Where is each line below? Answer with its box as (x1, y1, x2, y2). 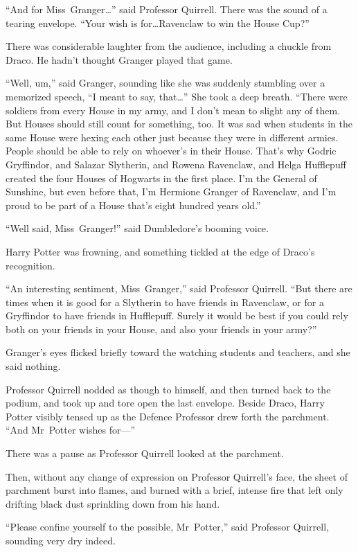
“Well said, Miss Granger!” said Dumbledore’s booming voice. (6, 221, 269, 235)
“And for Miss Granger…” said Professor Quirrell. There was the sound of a (6, 2, 328, 16)
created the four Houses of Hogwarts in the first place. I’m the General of (6, 170, 317, 185)
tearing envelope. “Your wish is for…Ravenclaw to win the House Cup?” (6, 15, 310, 30)
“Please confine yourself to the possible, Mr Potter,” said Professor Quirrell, (6, 519, 329, 534)
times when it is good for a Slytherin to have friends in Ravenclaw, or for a (6, 294, 324, 309)
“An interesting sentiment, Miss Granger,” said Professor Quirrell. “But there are (6, 281, 352, 296)
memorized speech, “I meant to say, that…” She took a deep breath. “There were (6, 89, 348, 103)
